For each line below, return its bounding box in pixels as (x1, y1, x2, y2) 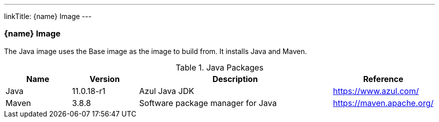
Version (89, 73, 120, 84)
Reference (363, 73, 403, 84)
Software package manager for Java (139, 97, 277, 108)
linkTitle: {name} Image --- (4, 12, 92, 20)
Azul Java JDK (139, 85, 194, 96)
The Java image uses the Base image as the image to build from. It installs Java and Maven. (4, 46, 307, 55)
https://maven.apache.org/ (333, 97, 433, 108)
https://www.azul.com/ (333, 85, 419, 96)
